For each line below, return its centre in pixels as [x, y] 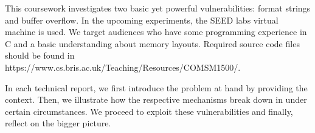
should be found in [40, 55]
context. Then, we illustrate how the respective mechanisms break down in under [156, 99]
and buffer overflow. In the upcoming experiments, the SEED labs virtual [142, 20]
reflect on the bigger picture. [58, 123]
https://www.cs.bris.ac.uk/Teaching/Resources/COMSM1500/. [123, 67]
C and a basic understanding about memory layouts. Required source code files [152, 43]
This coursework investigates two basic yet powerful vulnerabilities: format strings [158, 8]
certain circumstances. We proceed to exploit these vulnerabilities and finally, [149, 111]
